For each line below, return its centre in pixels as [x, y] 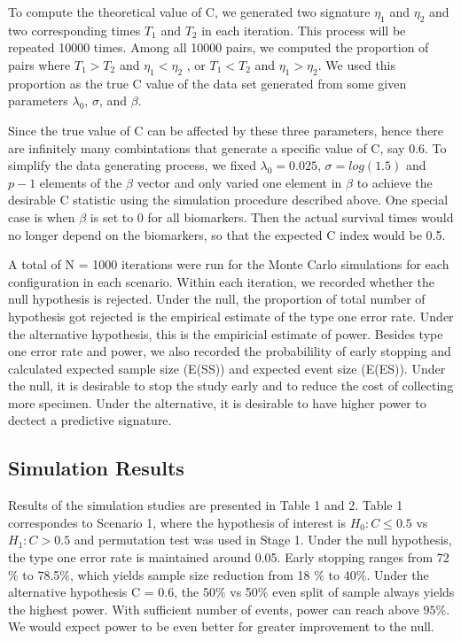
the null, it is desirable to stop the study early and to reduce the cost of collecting [231, 386]
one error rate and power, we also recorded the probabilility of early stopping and [230, 351]
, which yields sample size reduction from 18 [190, 574]
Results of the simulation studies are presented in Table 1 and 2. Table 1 [206, 505]
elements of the [81, 182]
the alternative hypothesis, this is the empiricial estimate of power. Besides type [226, 333]
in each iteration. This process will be [304, 30]
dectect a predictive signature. [90, 420]
